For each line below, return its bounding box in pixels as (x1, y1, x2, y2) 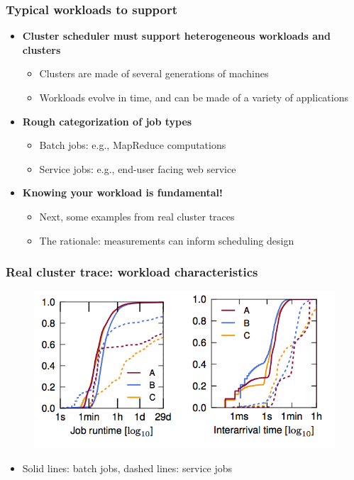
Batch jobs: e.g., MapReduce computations (39, 138, 226, 152)
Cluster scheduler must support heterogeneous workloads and (22, 28, 331, 43)
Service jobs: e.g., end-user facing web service (39, 161, 236, 176)
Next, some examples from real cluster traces (39, 208, 235, 223)
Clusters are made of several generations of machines (39, 66, 269, 81)
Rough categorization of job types (22, 113, 192, 128)
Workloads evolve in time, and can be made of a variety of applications (39, 90, 348, 104)
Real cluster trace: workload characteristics (6, 263, 258, 281)
